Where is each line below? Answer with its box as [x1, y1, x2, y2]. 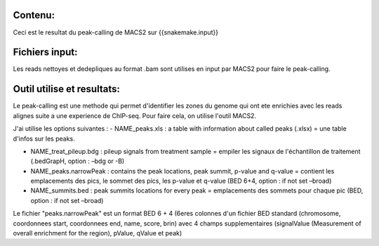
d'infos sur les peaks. [13, 134, 75, 143]
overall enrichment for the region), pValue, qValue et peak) [13, 229, 182, 238]
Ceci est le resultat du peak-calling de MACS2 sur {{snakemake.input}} [13, 28, 219, 37]
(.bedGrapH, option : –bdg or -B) [30, 157, 125, 165]
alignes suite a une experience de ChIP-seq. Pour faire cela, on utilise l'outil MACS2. [13, 111, 256, 119]
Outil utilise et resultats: [13, 83, 121, 95]
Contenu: [13, 9, 55, 21]
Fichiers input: [13, 46, 78, 58]
